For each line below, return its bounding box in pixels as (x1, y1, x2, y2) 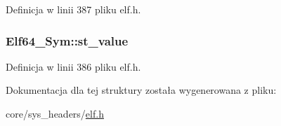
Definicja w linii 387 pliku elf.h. (6, 2, 141, 16)
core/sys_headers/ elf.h (6, 106, 104, 120)
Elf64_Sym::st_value (6, 31, 129, 49)
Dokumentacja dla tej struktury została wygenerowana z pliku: (6, 83, 277, 97)
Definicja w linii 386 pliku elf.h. (6, 59, 141, 73)
